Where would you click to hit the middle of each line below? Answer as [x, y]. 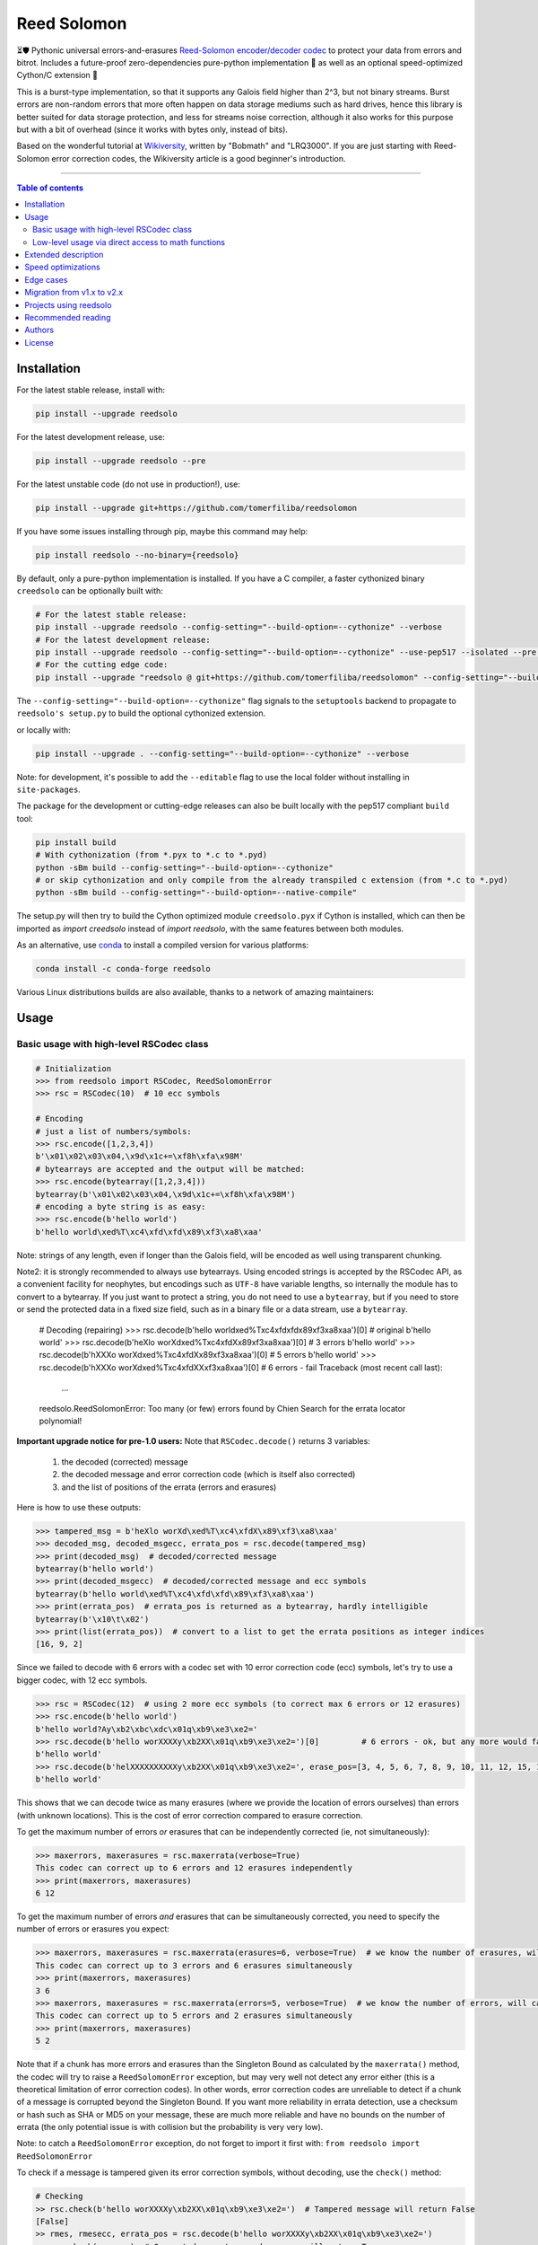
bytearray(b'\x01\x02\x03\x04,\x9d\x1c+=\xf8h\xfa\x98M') [165, 1194]
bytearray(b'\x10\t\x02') [92, 1619]
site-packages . [48, 789]
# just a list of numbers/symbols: [113, 1131]
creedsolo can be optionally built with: [90, 590]
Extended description [64, 255]
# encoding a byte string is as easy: [121, 1206]
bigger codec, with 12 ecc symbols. [82, 1680]
